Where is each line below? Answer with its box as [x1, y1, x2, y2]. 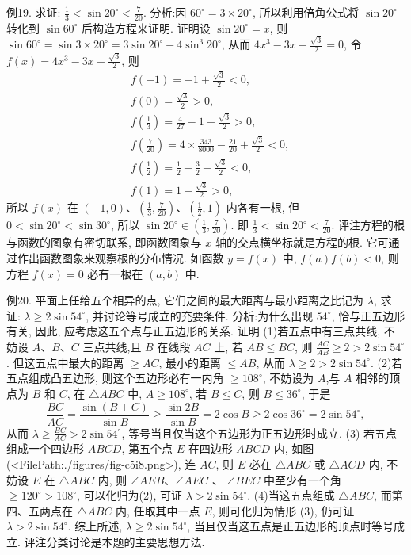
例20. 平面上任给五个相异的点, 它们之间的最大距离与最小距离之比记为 [6, 292, 364, 308]
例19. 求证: [6, 4, 61, 20]
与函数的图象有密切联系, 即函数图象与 [6, 234, 202, 251]
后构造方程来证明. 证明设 [82, 19, 211, 36]
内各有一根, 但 [226, 199, 300, 216]
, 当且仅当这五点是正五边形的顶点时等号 [187, 518, 394, 534]
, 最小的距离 [158, 354, 221, 370]
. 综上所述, [67, 518, 123, 534]
